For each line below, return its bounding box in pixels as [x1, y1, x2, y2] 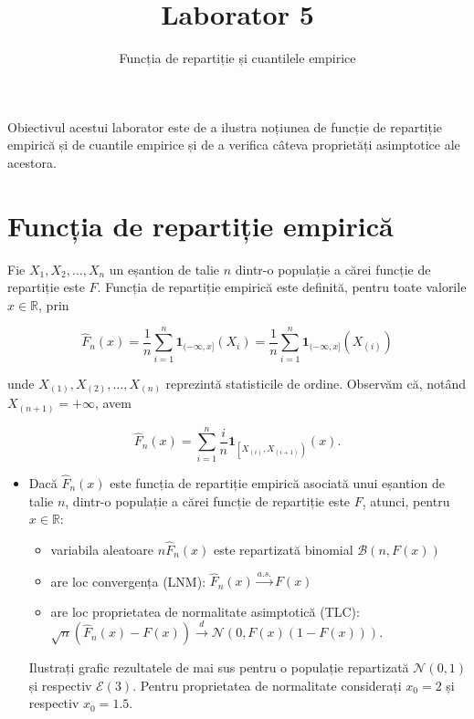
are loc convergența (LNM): [50, 571, 206, 590]
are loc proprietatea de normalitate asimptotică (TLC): [50, 601, 360, 620]
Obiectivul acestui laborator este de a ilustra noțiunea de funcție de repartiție [7, 117, 443, 136]
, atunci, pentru [362, 491, 450, 510]
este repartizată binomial [213, 539, 353, 558]
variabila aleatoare [50, 539, 154, 558]
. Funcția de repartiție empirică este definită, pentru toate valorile [97, 277, 467, 297]
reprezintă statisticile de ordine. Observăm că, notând [165, 373, 467, 392]
